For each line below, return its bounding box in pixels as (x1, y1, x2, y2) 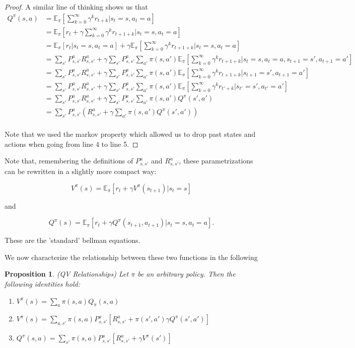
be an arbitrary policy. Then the (137, 269, 236, 279)
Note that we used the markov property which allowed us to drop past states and (5, 129, 256, 139)
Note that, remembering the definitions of (5, 155, 133, 166)
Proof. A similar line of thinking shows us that (5, 2, 148, 12)
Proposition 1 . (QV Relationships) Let (5, 269, 129, 279)
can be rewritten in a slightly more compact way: (5, 166, 157, 177)
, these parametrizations (179, 155, 253, 166)
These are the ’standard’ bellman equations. (5, 235, 140, 245)
